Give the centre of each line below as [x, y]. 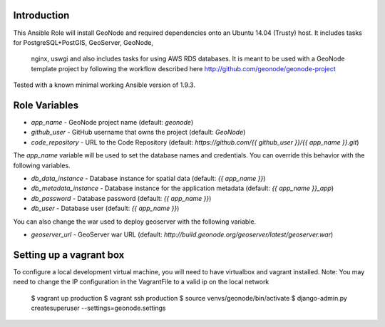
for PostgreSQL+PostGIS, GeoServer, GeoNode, [83, 42]
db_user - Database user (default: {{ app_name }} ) [105, 208]
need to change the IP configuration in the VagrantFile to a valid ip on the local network [141, 282]
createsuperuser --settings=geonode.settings [98, 308]
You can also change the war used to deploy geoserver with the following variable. [135, 222]
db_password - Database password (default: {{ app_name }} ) [121, 198]
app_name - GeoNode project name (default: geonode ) [112, 122]
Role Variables [46, 105]
